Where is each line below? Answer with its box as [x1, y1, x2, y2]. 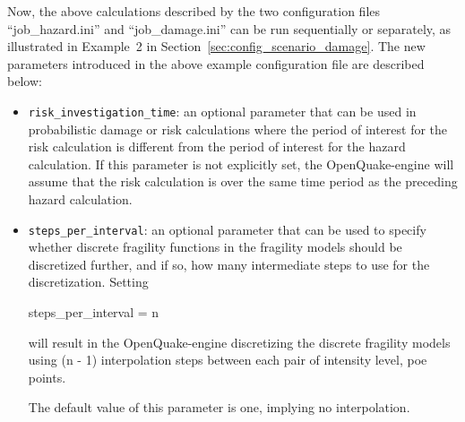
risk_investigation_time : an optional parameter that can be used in [28, 101, 417, 120]
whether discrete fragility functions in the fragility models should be [28, 237, 402, 256]
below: [7, 72, 42, 90]
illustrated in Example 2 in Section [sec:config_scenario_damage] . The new [7, 37, 426, 56]
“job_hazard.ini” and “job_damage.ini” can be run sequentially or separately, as [7, 19, 452, 38]
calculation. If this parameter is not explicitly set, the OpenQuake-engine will [28, 154, 454, 173]
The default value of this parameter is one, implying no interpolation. [28, 398, 410, 417]
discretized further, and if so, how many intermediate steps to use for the [28, 254, 430, 273]
